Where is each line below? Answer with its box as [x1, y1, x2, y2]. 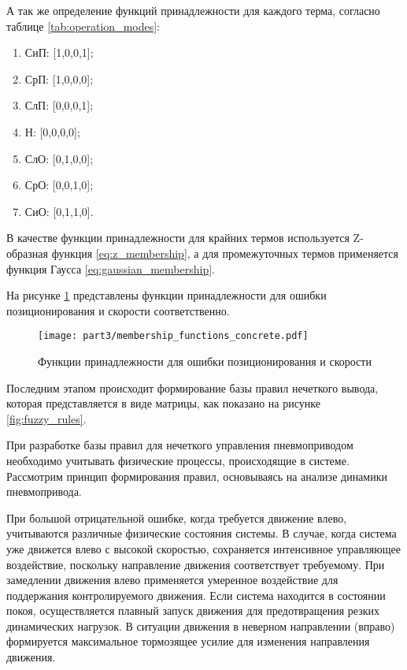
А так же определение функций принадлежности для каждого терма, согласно [6, 2, 380, 18]
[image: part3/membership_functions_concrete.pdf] [38, 330, 309, 342]
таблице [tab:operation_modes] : [6, 17, 161, 34]
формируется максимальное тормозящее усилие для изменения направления [6, 633, 370, 650]
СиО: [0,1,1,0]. [24, 203, 94, 219]
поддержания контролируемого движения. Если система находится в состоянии [6, 586, 386, 603]
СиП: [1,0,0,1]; [24, 44, 94, 61]
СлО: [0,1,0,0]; [24, 150, 94, 166]
